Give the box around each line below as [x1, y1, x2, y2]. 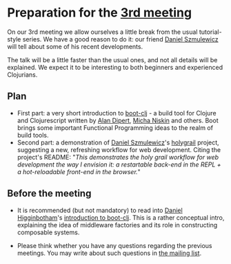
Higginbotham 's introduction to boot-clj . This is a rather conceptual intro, [17, 213, 225, 222]
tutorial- [199, 28, 222, 36]
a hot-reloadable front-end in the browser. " [17, 167, 141, 176]
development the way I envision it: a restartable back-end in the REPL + [17, 160, 222, 169]
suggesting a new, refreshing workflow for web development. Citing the [17, 145, 221, 153]
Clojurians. [7, 70, 38, 79]
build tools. [17, 131, 49, 139]
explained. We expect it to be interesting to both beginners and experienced [7, 63, 223, 71]
